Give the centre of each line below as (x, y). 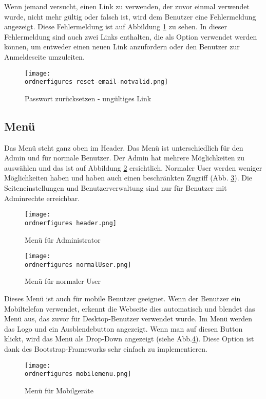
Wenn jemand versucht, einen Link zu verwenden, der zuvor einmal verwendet (127, 6)
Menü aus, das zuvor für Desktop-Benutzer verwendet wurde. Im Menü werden (128, 319)
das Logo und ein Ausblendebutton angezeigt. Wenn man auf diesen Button (123, 328)
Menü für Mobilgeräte (59, 390)
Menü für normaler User (63, 281)
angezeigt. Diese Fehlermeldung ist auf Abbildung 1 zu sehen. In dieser (116, 26)
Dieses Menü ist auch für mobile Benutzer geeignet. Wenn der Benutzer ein (122, 298)
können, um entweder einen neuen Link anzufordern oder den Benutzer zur (122, 47)
